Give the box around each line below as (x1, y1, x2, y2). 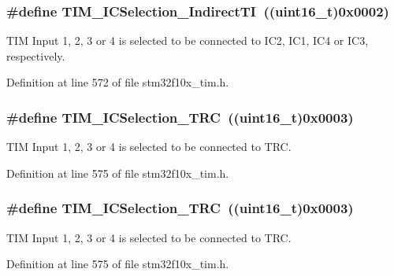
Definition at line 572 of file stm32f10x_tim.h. (6, 74, 229, 90)
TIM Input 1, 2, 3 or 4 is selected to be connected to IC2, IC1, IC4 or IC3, (6, 32, 369, 49)
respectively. (6, 47, 65, 64)
